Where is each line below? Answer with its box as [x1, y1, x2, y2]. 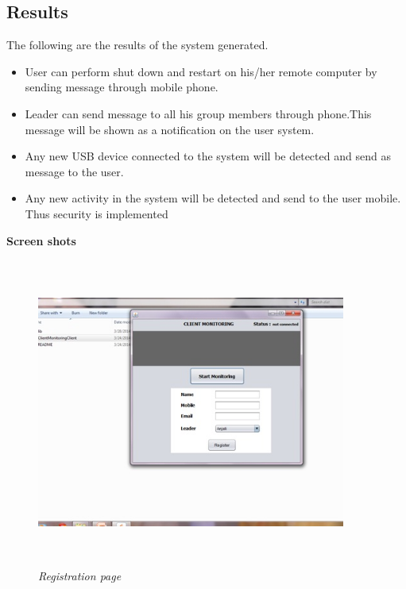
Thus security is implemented [25, 205, 168, 221]
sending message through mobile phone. [25, 79, 218, 95]
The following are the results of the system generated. [6, 37, 269, 53]
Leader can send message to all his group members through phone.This [25, 105, 372, 121]
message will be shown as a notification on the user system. [25, 121, 315, 137]
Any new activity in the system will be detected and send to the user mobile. [25, 190, 401, 206]
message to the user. [25, 163, 124, 179]
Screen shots [6, 232, 76, 248]
